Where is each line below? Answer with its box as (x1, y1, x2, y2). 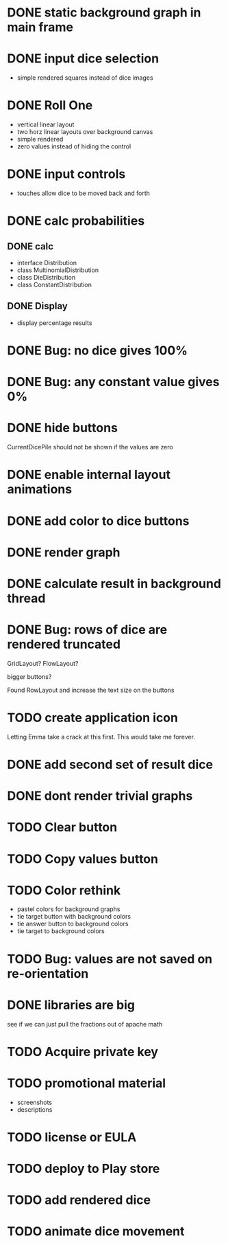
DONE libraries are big (7, 997, 136, 1013)
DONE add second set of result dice (7, 757, 214, 772)
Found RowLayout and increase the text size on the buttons (7, 686, 175, 694)
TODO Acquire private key (7, 1044, 159, 1060)
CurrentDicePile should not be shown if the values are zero (7, 443, 173, 451)
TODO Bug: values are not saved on (7, 951, 213, 967)
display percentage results (16, 318, 92, 327)
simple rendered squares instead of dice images (16, 74, 153, 82)
